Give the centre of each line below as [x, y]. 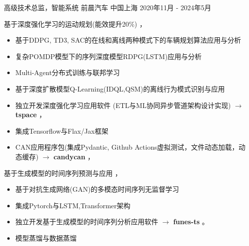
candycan [69, 156]
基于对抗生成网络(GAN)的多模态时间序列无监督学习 [97, 189]
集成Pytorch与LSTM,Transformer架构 [73, 205]
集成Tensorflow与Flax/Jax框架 [62, 131]
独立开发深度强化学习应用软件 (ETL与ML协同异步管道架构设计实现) [123, 105]
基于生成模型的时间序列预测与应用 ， [63, 173]
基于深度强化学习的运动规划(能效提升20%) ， [75, 23]
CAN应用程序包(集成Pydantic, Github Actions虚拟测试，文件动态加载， [127, 147]
